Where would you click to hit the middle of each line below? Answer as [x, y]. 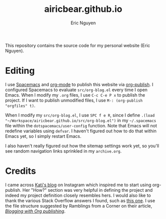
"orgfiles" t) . [20, 106]
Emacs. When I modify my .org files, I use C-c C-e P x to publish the [75, 95]
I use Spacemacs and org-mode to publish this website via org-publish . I [79, 84]
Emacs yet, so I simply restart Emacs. [43, 136]
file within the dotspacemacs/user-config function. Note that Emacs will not [81, 125]
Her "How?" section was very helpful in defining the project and [87, 190]
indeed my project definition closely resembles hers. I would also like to [78, 195]
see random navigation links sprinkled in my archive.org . [63, 151]
